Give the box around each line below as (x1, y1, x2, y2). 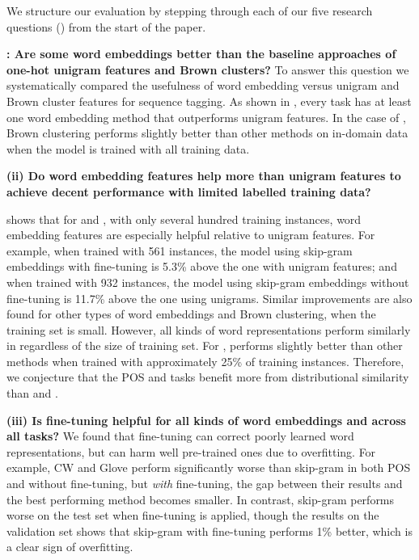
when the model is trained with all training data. (6, 140, 250, 157)
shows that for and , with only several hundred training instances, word (6, 210, 362, 227)
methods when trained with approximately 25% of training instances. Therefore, (6, 352, 404, 369)
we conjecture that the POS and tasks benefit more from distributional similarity (6, 368, 409, 385)
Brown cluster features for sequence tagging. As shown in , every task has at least (6, 92, 412, 109)
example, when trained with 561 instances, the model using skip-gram (6, 242, 353, 259)
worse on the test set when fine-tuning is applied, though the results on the (6, 507, 379, 524)
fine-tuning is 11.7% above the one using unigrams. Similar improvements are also (6, 289, 413, 306)
